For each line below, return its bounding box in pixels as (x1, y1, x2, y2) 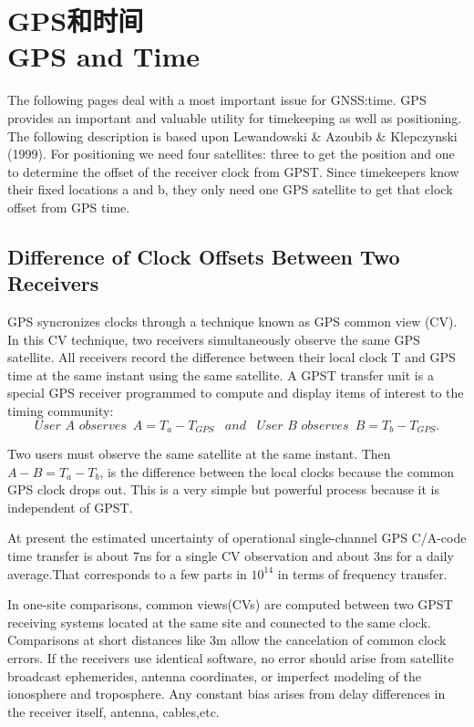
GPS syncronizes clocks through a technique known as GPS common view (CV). (7, 312, 458, 331)
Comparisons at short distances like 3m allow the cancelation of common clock (7, 630, 447, 649)
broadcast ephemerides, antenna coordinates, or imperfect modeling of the (7, 666, 421, 685)
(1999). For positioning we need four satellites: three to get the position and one (7, 144, 455, 163)
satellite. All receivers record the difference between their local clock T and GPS (7, 348, 456, 367)
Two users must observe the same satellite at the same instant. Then (7, 444, 391, 463)
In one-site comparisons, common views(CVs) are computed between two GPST (7, 595, 453, 614)
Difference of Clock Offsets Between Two (7, 242, 400, 270)
